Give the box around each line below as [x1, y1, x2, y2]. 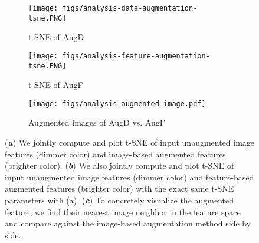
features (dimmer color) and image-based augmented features [5, 147, 226, 160]
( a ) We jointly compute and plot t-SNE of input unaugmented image [5, 136, 255, 149]
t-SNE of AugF [28, 78, 83, 91]
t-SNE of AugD [28, 31, 84, 43]
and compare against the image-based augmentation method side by [5, 217, 251, 229]
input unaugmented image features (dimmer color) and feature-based [5, 170, 254, 183]
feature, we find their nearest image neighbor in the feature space [5, 205, 241, 218]
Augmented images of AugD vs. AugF [28, 116, 165, 129]
